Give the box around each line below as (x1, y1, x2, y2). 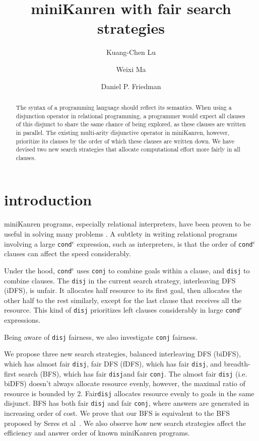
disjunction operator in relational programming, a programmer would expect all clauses (16, 111, 245, 120)
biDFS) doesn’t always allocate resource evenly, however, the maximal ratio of (4, 378, 245, 389)
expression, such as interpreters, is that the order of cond (77, 238, 253, 249)
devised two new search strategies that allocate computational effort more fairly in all (16, 145, 240, 154)
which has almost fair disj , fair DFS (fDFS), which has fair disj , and (4, 358, 222, 369)
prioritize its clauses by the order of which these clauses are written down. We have (16, 136, 235, 145)
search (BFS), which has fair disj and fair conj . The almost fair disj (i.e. (18, 368, 247, 379)
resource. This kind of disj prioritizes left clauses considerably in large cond (4, 305, 240, 315)
